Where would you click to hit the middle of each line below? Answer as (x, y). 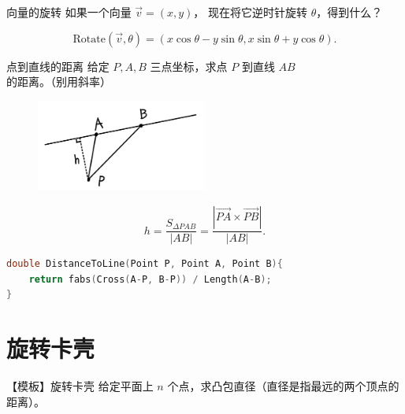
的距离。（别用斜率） (59, 81)
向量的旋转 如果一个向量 (69, 12)
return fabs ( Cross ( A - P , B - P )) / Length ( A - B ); (150, 279)
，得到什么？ (349, 12)
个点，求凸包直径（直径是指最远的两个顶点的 (283, 386)
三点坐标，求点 (189, 66)
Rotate (89, 39)
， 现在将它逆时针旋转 (251, 12)
